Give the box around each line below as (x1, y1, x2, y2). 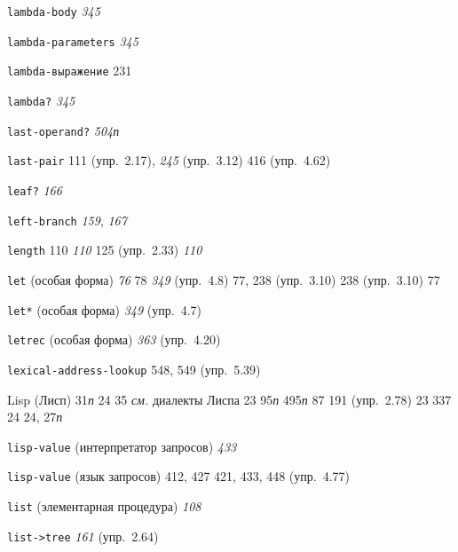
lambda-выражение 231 (7, 61, 132, 80)
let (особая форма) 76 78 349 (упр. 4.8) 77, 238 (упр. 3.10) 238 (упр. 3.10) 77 (7, 270, 440, 288)
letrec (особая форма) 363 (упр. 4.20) (7, 330, 221, 349)
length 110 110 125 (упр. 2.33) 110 (7, 241, 202, 259)
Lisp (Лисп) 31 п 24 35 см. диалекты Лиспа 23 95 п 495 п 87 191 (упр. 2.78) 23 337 (7, 390, 452, 408)
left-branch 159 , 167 (7, 210, 127, 229)
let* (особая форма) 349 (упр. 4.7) (7, 300, 202, 319)
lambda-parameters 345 (7, 31, 138, 50)
